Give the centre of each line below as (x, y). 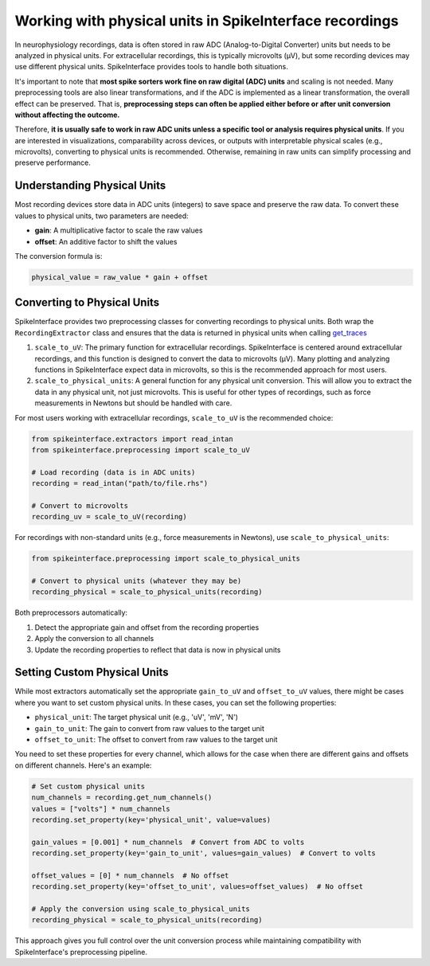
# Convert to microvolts (80, 505)
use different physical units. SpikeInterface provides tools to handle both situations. (151, 67)
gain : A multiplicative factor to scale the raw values (119, 230)
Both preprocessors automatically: (71, 612)
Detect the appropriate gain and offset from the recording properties (147, 627)
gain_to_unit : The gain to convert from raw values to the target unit (149, 728)
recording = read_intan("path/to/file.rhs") (120, 483)
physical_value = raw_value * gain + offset (120, 277)
